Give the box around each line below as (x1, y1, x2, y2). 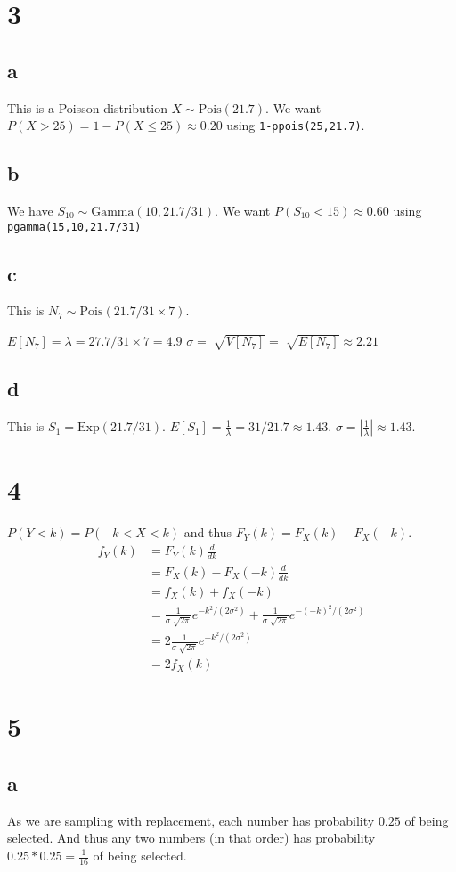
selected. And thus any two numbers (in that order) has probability (7, 828, 376, 847)
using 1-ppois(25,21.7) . (226, 116, 365, 134)
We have (7, 201, 53, 220)
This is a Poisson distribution (7, 98, 167, 117)
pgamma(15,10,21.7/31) (7, 220, 142, 233)
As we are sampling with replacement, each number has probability (7, 811, 375, 829)
